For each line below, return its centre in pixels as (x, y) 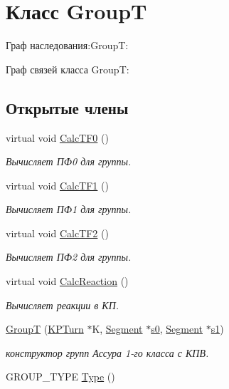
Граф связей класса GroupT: (68, 69)
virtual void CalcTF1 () (57, 185)
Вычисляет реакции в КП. (63, 305)
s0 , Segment (177, 329)
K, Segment (117, 329)
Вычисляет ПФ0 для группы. (69, 161)
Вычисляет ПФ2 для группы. (69, 257)
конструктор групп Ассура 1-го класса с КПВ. (107, 352)
